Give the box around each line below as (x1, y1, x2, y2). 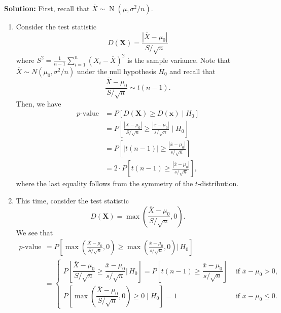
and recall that (169, 65, 216, 76)
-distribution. (197, 178, 239, 189)
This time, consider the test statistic (16, 195, 129, 206)
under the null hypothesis (77, 65, 156, 76)
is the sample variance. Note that (127, 54, 231, 65)
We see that (16, 227, 53, 237)
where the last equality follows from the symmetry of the (16, 178, 193, 189)
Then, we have (16, 98, 61, 109)
